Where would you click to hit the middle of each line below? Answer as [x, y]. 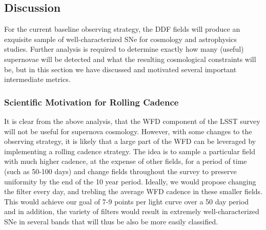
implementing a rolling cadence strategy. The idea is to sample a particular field [130, 151]
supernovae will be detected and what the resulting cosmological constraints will [130, 59]
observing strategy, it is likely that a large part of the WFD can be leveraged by [130, 141]
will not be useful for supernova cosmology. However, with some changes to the [128, 131]
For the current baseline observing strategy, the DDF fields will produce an [122, 29]
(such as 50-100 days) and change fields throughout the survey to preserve [120, 171]
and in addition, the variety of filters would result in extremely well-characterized [132, 211]
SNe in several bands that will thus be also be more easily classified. [111, 221]
